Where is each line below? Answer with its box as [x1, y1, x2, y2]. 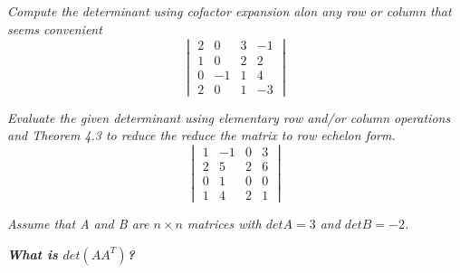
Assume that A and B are [7, 214, 149, 233]
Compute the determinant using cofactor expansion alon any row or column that [7, 2, 452, 21]
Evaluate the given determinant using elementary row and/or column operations [7, 108, 451, 127]
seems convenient [7, 19, 102, 38]
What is [7, 244, 58, 263]
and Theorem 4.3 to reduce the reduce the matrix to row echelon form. [7, 126, 396, 145]
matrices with [187, 214, 262, 233]
